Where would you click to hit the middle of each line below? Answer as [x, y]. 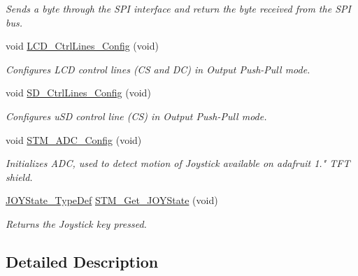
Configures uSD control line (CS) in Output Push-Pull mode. [136, 116]
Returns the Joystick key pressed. [76, 223]
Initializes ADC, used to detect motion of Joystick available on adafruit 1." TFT [178, 163]
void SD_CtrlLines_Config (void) [78, 93]
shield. [19, 176]
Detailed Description [82, 261]
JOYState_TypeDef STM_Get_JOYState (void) [112, 200]
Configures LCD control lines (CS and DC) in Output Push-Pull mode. [158, 69]
